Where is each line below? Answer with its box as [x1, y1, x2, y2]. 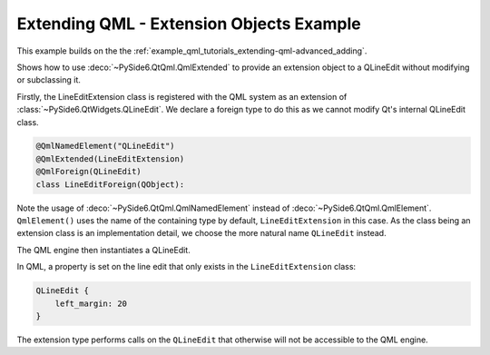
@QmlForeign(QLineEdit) [35, 166, 142, 177]
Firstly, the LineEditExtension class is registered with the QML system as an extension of [16, 91, 348, 102]
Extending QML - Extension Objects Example [16, 14, 362, 34]
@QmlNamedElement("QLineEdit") [35, 141, 176, 152]
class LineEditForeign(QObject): [35, 179, 185, 190]
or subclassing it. [16, 74, 82, 85]
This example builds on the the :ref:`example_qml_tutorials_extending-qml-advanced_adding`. [16, 45, 367, 56]
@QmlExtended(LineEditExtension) [35, 153, 185, 163]
